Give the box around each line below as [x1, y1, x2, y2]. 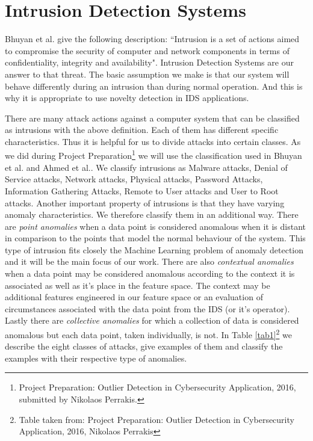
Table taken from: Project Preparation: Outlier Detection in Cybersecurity [19, 413, 294, 425]
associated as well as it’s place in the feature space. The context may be [5, 279, 270, 291]
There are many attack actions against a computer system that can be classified [5, 111, 300, 124]
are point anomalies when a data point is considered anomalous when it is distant [5, 220, 306, 232]
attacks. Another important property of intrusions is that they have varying [5, 196, 285, 209]
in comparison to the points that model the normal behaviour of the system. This [5, 232, 306, 244]
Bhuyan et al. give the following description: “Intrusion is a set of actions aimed [5, 32, 300, 45]
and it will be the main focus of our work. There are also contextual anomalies [5, 255, 294, 268]
